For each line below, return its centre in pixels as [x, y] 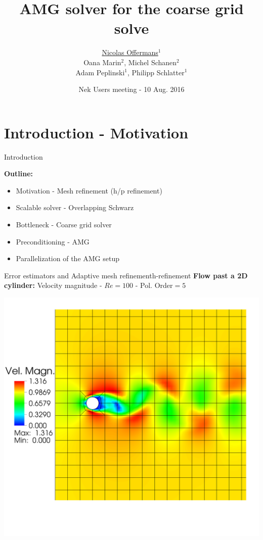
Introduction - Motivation [96, 132]
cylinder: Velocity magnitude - [53, 285]
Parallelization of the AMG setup [68, 258]
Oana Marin [102, 62]
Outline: [19, 174]
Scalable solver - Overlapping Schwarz [75, 207]
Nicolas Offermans [130, 52]
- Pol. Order [154, 285]
